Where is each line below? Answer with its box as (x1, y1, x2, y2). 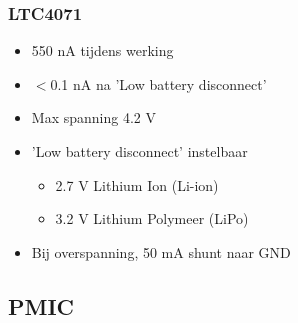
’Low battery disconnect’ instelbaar (31, 141, 248, 161)
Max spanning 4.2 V (31, 107, 156, 128)
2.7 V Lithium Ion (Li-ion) (55, 174, 219, 195)
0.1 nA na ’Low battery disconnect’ (50, 73, 267, 94)
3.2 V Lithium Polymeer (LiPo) (55, 208, 249, 229)
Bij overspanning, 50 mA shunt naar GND (31, 241, 291, 262)
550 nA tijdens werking (31, 40, 174, 61)
